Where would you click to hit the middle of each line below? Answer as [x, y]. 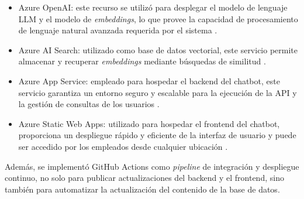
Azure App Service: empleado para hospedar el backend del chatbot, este [149, 80]
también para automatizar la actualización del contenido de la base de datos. [142, 189]
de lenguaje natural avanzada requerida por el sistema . [118, 30]
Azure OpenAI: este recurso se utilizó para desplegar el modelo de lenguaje [153, 7]
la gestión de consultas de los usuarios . [89, 104]
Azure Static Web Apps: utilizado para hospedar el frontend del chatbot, [149, 123]
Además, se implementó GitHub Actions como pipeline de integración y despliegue [152, 166]
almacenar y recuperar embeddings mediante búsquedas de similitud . [142, 61]
